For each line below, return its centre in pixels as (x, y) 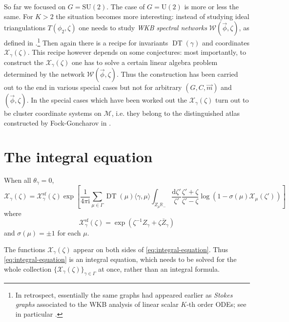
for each (69, 233)
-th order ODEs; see (217, 304)
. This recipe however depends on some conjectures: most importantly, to (137, 52)
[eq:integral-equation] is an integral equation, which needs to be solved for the (120, 259)
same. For (19, 16)
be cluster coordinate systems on (53, 113)
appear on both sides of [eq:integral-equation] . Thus (151, 249)
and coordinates (226, 42)
